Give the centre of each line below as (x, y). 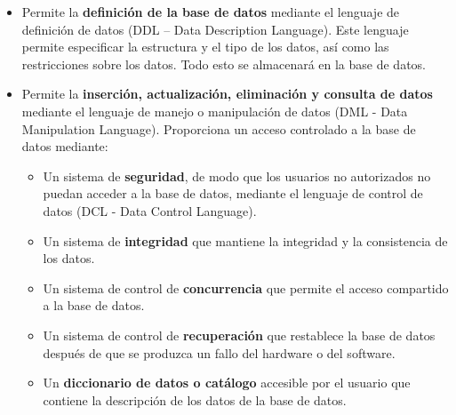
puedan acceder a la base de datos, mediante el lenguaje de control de (233, 193)
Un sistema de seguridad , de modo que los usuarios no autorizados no (237, 176)
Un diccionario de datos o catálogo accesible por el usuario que (227, 383)
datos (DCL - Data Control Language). (150, 210)
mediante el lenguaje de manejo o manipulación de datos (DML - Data (215, 111)
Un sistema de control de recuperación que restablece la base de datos (239, 335)
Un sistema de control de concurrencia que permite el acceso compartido (246, 287)
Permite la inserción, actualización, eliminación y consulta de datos (227, 94)
